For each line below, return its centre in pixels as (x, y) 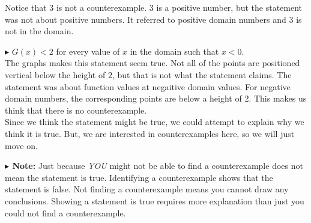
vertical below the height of (55, 74)
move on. (21, 145)
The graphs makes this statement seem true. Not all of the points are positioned (152, 63)
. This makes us (278, 98)
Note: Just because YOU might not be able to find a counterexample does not (158, 166)
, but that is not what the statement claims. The (202, 74)
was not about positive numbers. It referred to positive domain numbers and (146, 19)
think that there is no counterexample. (76, 110)
